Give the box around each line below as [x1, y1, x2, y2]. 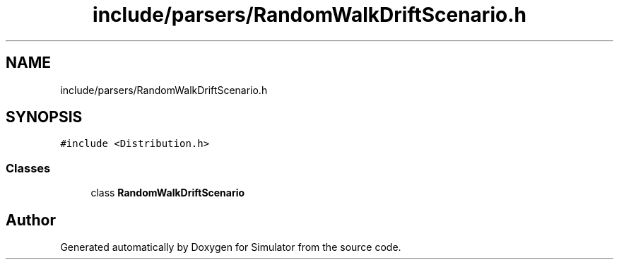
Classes [6, 160, 51, 175]
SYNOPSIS [6, 108, 83, 126]
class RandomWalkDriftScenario [90, 187, 245, 199]
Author [6, 211, 56, 229]
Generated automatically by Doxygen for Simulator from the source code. [60, 241, 401, 254]
